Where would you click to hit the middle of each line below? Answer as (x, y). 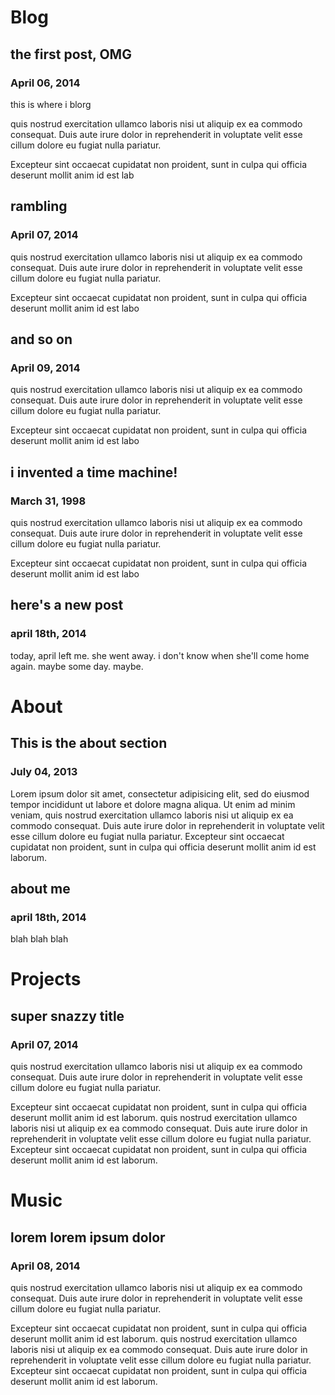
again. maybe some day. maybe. (77, 666)
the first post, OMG (71, 54)
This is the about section (89, 743)
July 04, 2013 (44, 772)
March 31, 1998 (48, 501)
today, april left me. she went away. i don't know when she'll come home (160, 655)
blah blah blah (39, 939)
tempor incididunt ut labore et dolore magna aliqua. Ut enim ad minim (153, 804)
